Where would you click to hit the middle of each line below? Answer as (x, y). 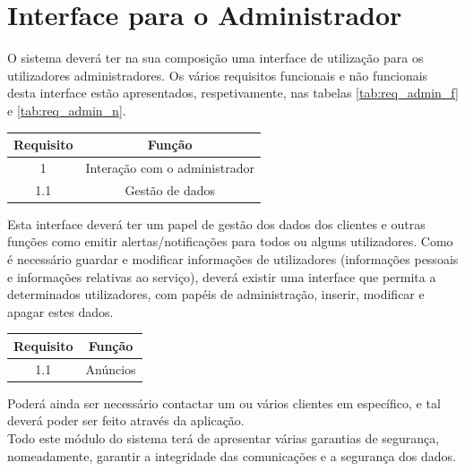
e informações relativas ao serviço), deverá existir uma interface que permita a (222, 276)
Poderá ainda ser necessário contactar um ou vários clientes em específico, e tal (224, 402)
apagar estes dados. (60, 311)
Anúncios (111, 368)
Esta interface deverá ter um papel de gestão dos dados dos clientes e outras (216, 223)
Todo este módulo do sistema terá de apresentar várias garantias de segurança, (224, 437)
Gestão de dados (170, 189)
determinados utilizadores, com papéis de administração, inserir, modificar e (216, 294)
